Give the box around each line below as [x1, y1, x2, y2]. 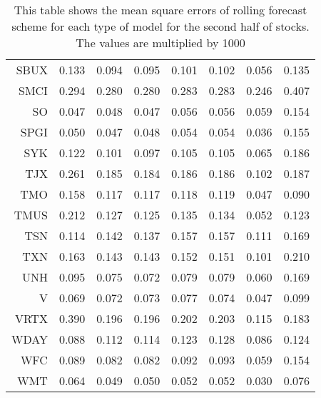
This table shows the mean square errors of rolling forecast [14, 1, 307, 18]
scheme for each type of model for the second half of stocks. [11, 18, 310, 34]
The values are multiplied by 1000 [76, 34, 245, 51]
